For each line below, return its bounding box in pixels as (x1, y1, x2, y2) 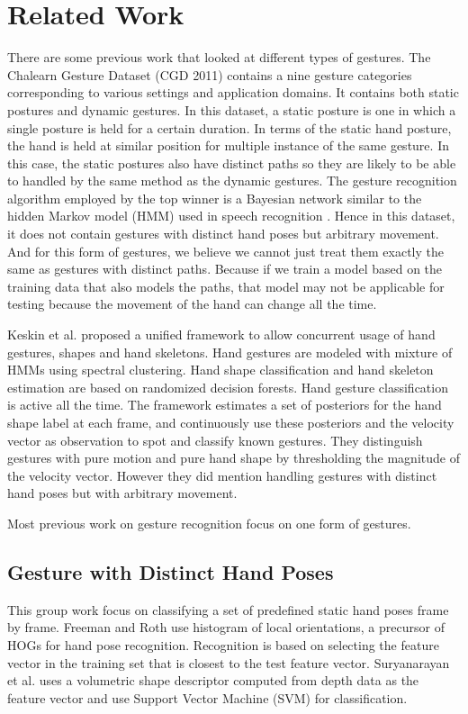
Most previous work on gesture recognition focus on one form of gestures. (7, 513, 411, 532)
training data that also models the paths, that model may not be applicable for (7, 276, 445, 295)
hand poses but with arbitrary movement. (7, 484, 238, 502)
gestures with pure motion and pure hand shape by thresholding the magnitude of (7, 448, 460, 467)
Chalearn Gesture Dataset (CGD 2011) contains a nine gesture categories (7, 65, 412, 84)
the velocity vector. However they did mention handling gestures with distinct (7, 465, 437, 484)
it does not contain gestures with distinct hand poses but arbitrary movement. (7, 224, 439, 243)
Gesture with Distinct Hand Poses (7, 557, 334, 585)
